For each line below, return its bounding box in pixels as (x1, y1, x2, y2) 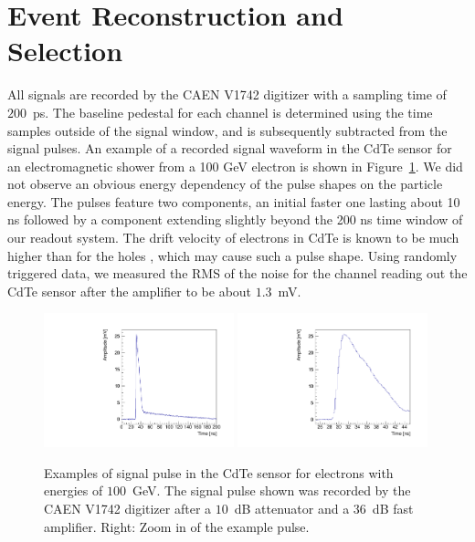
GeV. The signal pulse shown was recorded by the (132, 481, 411, 500)
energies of (44, 481, 103, 500)
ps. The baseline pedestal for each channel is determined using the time (32, 102, 433, 121)
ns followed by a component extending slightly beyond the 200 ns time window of (7, 210, 463, 229)
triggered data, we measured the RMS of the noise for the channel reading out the (7, 264, 468, 283)
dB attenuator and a (234, 499, 350, 518)
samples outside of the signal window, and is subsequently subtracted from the (7, 120, 448, 140)
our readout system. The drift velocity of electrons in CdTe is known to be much (7, 228, 459, 247)
